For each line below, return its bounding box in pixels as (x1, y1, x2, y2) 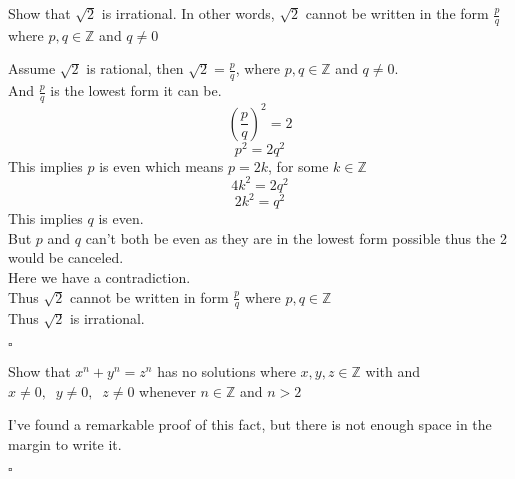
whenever (139, 380, 196, 401)
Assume (8, 58, 56, 79)
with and (365, 361, 420, 382)
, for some (268, 155, 329, 176)
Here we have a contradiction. (8, 267, 191, 288)
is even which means (99, 155, 224, 176)
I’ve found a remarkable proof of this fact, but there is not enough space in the (8, 414, 492, 435)
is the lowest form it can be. (50, 80, 222, 101)
